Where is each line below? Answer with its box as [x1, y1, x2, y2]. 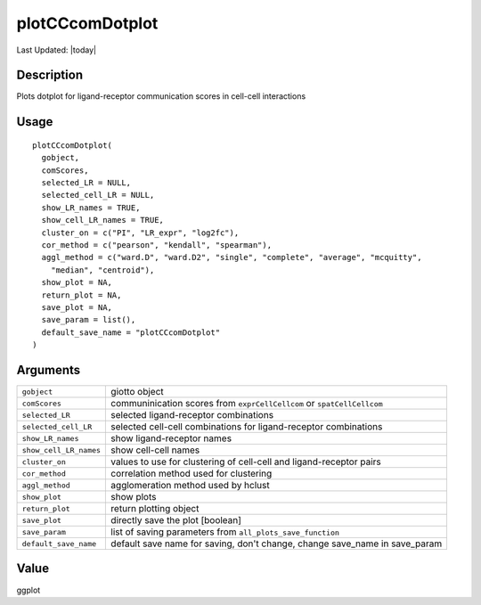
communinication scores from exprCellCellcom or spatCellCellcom [110, 397, 383, 410]
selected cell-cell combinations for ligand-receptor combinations [110, 421, 383, 433]
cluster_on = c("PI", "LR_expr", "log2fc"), [41, 227, 240, 238]
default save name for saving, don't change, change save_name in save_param [110, 537, 443, 550]
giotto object [110, 386, 164, 398]
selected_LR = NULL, [41, 178, 132, 188]
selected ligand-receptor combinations [110, 409, 274, 421]
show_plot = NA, [41, 277, 113, 288]
